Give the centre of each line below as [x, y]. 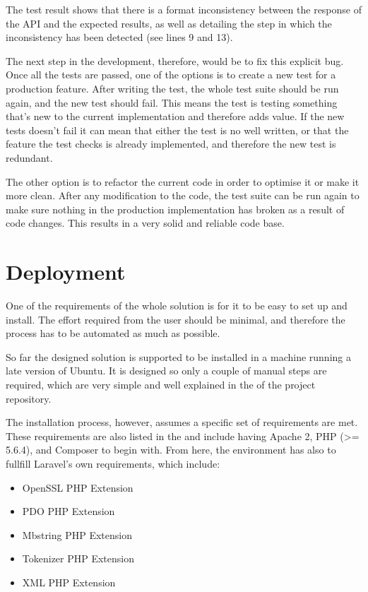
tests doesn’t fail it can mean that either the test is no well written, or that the [177, 130]
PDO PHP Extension [69, 511]
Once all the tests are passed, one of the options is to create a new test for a [171, 75]
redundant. [29, 157]
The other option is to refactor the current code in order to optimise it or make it [183, 181]
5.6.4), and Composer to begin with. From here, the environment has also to [171, 450]
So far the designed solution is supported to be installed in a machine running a [178, 356]
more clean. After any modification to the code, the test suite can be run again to [183, 195]
